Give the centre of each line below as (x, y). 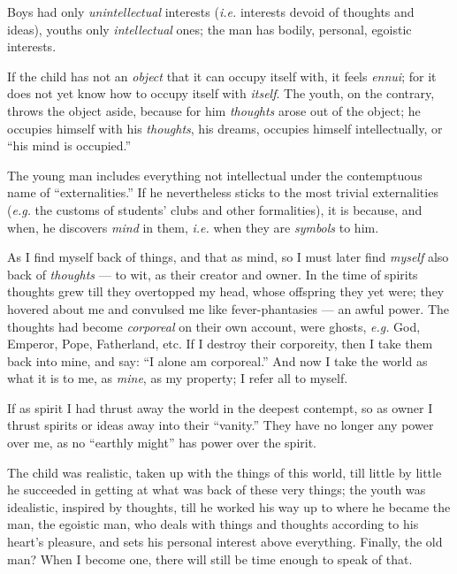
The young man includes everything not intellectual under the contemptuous (215, 175)
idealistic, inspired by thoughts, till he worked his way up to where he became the (229, 506)
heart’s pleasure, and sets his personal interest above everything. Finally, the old (225, 542)
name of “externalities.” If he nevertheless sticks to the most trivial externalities (223, 192)
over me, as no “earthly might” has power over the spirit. (162, 443)
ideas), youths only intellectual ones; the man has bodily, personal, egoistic (209, 29)
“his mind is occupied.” (69, 145)
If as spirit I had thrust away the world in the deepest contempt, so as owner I (220, 407)
